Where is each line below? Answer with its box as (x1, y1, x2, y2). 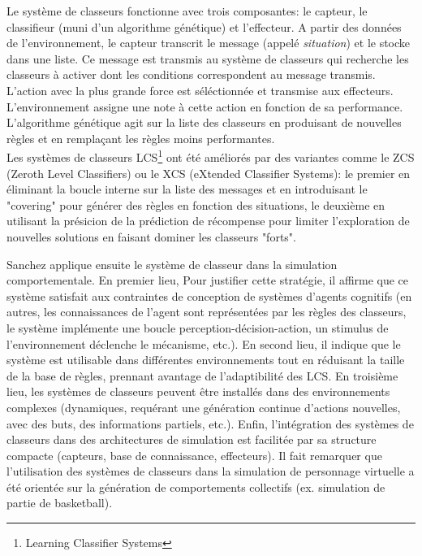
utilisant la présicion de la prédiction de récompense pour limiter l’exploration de (6, 212, 410, 229)
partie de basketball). (6, 494, 113, 511)
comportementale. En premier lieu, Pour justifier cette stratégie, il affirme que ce (6, 271, 409, 289)
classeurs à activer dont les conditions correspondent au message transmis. (6, 66, 376, 83)
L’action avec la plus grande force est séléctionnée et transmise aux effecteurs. (6, 81, 394, 98)
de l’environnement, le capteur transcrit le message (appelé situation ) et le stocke (6, 34, 411, 51)
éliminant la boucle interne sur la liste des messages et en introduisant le (6, 180, 368, 198)
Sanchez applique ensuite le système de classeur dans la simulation (6, 255, 338, 272)
